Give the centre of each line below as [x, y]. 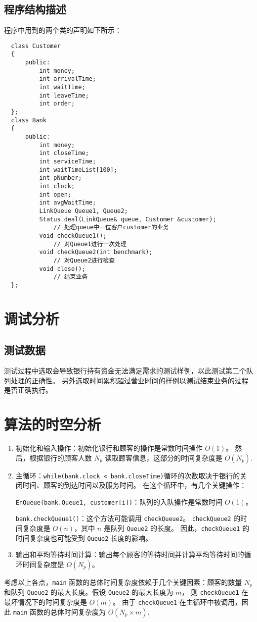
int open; [55, 194]
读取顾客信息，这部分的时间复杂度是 [164, 457]
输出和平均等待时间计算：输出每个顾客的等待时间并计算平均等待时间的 [130, 554]
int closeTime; [64, 153]
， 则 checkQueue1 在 [215, 592]
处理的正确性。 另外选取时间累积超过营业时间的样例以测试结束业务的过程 [129, 380]
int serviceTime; [68, 161]
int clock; [57, 186]
